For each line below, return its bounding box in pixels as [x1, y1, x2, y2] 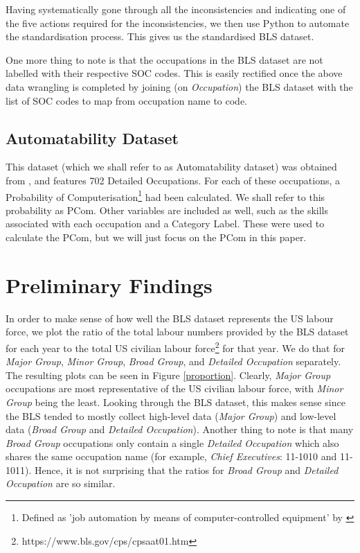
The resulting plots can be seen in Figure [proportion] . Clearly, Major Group [6, 367, 331, 382]
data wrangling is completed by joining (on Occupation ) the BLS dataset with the [6, 79, 353, 94]
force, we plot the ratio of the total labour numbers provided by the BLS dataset [6, 324, 349, 339]
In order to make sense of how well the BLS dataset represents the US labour [6, 310, 334, 325]
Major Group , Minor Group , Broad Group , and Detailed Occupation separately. [6, 354, 341, 369]
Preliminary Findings [6, 270, 213, 299]
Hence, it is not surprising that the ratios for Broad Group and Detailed [34, 462, 339, 477]
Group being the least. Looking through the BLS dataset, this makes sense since [6, 394, 345, 409]
